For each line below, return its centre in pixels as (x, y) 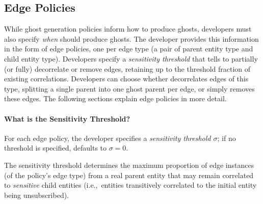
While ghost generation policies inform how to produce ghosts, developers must (128, 29)
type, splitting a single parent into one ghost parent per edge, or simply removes (129, 88)
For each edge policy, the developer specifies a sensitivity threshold (108, 138)
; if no (227, 138)
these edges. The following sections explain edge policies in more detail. (115, 98)
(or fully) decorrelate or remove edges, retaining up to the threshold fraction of (127, 68)
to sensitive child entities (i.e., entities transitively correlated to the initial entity (130, 185)
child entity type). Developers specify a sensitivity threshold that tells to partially (131, 58)
